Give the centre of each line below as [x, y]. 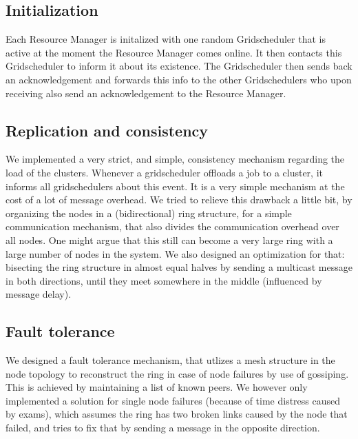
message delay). [39, 294]
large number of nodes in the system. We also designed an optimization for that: [175, 253]
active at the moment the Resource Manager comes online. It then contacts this [174, 52]
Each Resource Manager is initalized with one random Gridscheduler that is [166, 39]
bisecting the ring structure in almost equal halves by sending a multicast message [179, 267]
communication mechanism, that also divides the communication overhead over [172, 226]
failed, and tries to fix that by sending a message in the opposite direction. [163, 428]
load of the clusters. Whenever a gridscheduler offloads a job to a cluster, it [165, 172]
